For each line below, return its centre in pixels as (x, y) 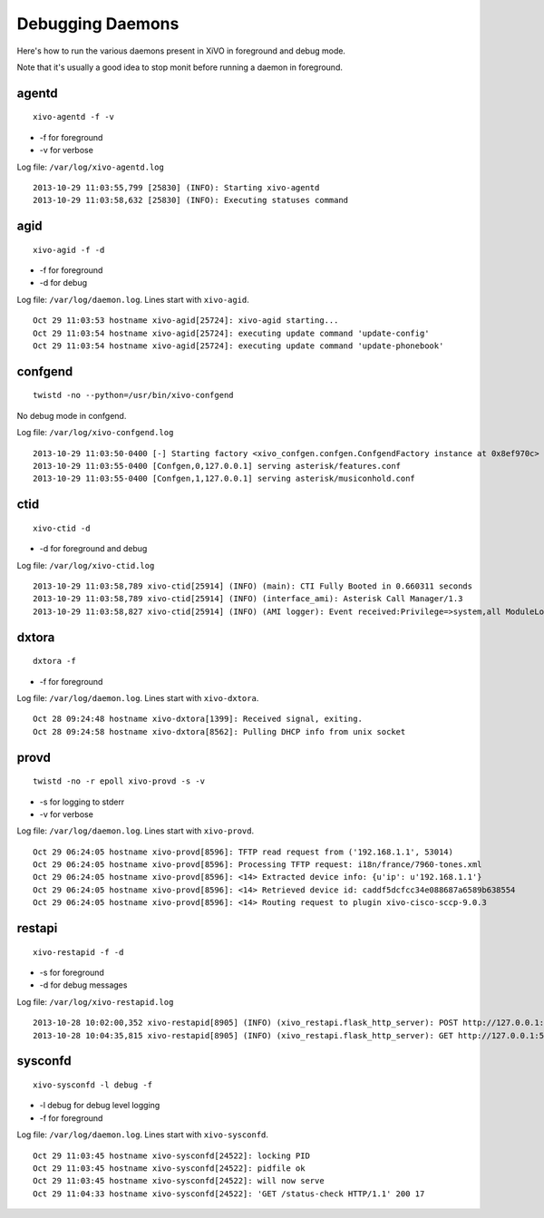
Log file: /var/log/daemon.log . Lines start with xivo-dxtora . (138, 697)
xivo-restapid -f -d (78, 952)
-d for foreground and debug (93, 549)
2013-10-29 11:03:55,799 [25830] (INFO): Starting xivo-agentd (176, 187)
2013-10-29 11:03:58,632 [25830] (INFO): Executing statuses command (191, 200)
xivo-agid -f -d (69, 250)
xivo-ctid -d (62, 528)
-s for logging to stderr (82, 802)
